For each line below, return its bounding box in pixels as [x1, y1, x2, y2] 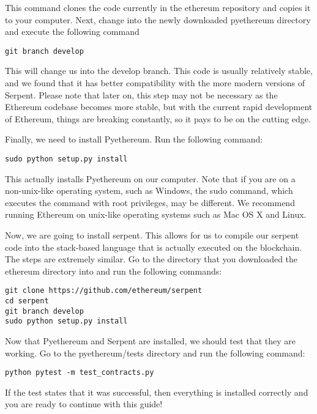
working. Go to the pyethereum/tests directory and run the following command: [5, 346, 305, 359]
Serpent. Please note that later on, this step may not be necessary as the [5, 88, 278, 101]
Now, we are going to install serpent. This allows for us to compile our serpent [5, 229, 299, 242]
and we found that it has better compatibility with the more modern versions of [5, 76, 305, 89]
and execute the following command [5, 25, 140, 38]
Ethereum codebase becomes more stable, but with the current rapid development [5, 100, 313, 113]
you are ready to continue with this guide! [5, 397, 163, 410]
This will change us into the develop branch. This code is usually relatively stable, [5, 64, 313, 77]
